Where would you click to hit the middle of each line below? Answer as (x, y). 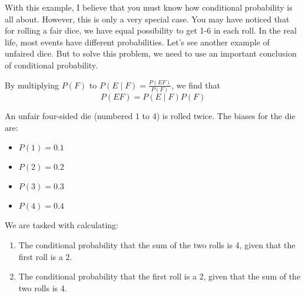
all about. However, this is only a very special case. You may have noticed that (147, 19)
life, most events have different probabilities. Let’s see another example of (137, 42)
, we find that (196, 85)
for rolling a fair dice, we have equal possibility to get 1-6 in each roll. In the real (151, 30)
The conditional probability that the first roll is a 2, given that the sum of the (160, 276)
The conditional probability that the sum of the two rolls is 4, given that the (157, 244)
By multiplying (32, 85)
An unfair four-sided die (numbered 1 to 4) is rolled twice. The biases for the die (150, 116)
